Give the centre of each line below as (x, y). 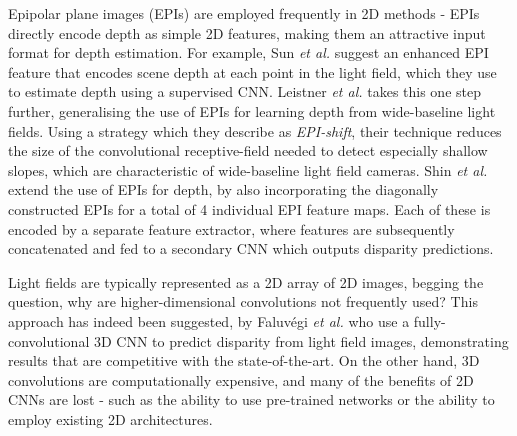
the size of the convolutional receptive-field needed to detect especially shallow (248, 150)
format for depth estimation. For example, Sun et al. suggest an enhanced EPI (248, 52)
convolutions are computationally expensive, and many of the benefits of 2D (241, 379)
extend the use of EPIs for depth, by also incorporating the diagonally (223, 189)
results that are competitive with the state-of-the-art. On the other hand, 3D (244, 360)
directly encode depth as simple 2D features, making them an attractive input (247, 32)
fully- (429, 320)
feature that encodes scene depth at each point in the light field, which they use (252, 71)
